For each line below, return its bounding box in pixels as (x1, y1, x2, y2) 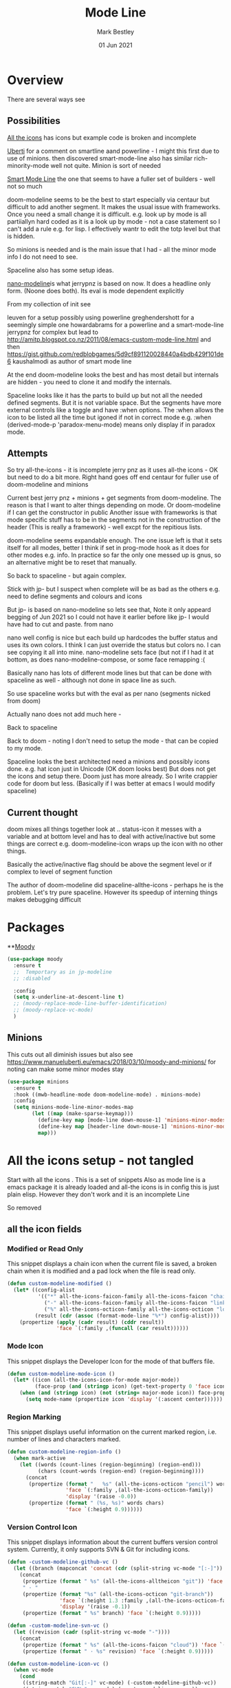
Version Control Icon (7, 1522, 78, 1532)
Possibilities (7, 115, 60, 127)
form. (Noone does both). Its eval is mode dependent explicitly (7, 286, 184, 295)
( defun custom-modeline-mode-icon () (7, 1370, 115, 1378)
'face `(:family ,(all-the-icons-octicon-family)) (65, 1487, 214, 1494)
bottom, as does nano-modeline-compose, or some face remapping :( (7, 655, 206, 664)
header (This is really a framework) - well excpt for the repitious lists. (7, 523, 203, 531)
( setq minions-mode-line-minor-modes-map (13, 1104, 134, 1111)
